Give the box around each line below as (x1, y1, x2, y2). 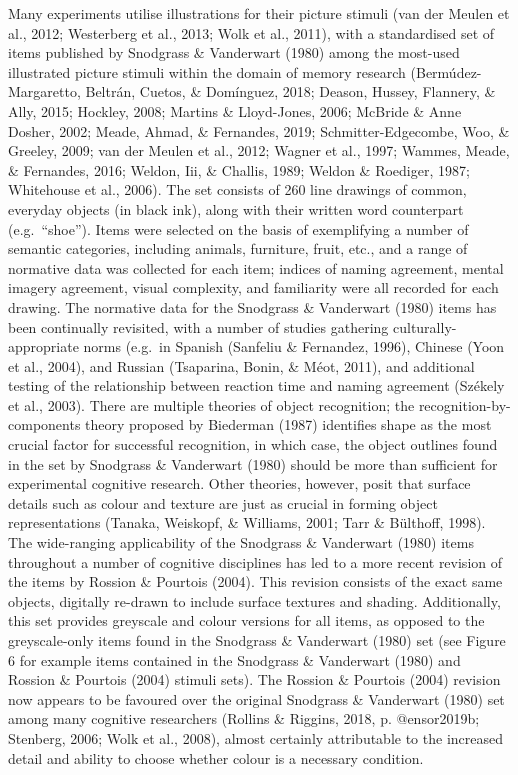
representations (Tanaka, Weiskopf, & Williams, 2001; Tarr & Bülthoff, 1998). (8, 512, 486, 533)
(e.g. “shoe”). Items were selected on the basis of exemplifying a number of (8, 218, 469, 239)
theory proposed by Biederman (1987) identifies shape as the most (85, 414, 492, 435)
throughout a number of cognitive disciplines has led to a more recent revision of (8, 551, 503, 572)
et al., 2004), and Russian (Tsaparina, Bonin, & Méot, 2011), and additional (8, 355, 475, 376)
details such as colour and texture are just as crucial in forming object (8, 492, 438, 513)
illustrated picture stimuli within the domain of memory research (8, 61, 406, 82)
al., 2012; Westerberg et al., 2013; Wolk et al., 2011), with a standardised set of (8, 22, 495, 43)
